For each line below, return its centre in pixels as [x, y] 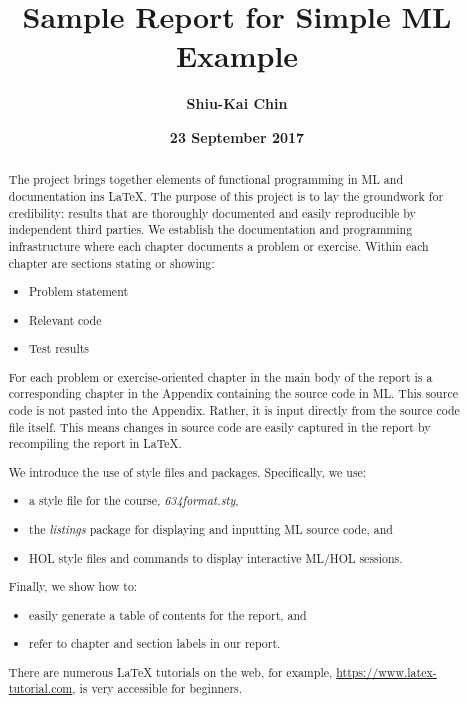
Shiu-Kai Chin [237, 103]
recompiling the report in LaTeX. [95, 443]
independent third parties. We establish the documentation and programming [210, 229]
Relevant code [65, 319]
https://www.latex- [386, 671]
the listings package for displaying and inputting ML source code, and [211, 529]
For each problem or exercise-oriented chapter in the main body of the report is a [220, 376]
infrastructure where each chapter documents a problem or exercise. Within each [218, 245]
